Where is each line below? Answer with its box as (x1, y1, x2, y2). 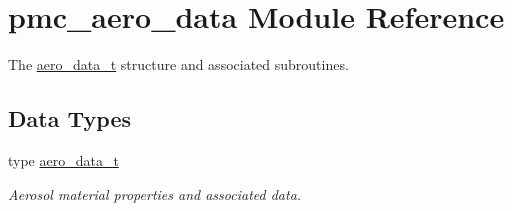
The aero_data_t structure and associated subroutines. (8, 54, 349, 75)
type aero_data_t (8, 149, 119, 170)
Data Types (8, 103, 131, 134)
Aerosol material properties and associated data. (8, 183, 302, 204)
